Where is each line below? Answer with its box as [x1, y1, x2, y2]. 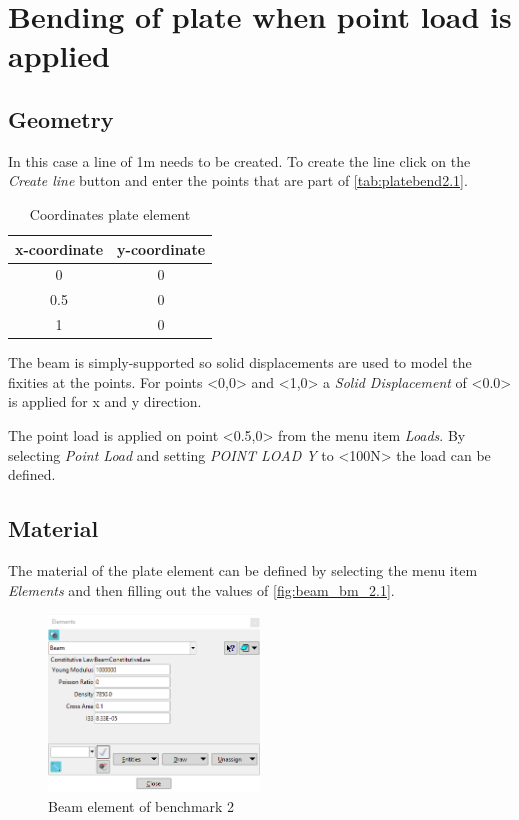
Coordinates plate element [29, 203, 191, 224]
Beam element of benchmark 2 [48, 796, 235, 817]
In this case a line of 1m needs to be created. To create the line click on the [8, 150, 471, 171]
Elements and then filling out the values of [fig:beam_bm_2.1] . [8, 579, 395, 600]
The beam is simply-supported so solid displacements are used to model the [8, 352, 472, 373]
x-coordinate [15, 238, 104, 259]
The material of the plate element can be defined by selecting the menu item [8, 559, 478, 580]
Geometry [8, 103, 114, 134]
